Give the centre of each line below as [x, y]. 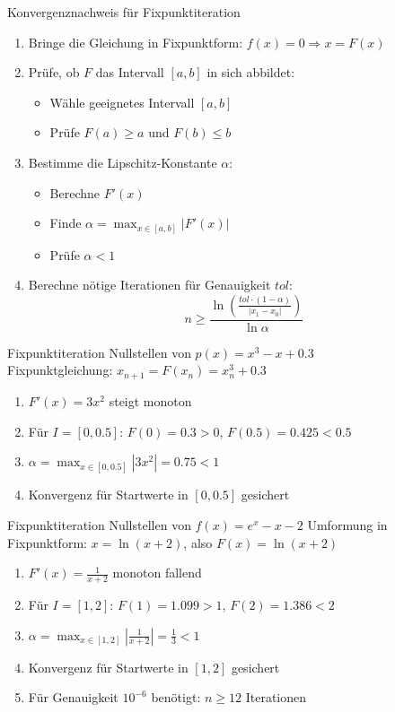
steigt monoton [150, 400]
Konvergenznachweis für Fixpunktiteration [124, 12]
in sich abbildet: [251, 72]
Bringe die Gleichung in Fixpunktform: [136, 42]
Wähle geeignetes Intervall [122, 102]
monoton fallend [157, 573]
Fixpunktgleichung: [60, 370]
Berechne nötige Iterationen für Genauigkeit [149, 285]
